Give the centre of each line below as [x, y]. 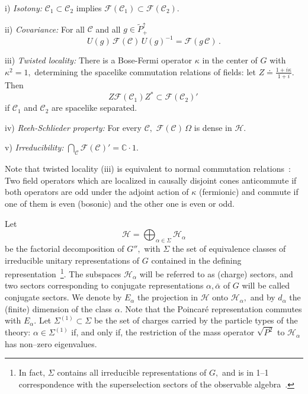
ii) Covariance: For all [45, 29]
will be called [266, 285]
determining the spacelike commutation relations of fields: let [145, 71]
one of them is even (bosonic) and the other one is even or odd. [120, 204]
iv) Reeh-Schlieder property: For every [73, 127]
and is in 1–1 [245, 372]
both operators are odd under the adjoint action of [97, 192]
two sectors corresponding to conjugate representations [104, 285]
